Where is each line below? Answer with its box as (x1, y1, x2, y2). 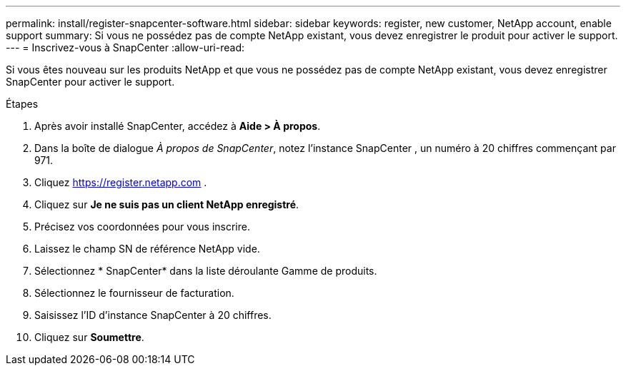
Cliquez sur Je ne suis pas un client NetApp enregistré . (34, 198, 299, 210)
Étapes (6, 98, 39, 110)
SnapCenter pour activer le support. (6, 76, 175, 88)
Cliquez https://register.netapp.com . (34, 176, 207, 188)
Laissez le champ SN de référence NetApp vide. (34, 243, 260, 255)
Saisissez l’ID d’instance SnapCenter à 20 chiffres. (34, 309, 272, 321)
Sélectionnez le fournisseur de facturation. (34, 287, 234, 299)
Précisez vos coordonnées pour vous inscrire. (34, 220, 250, 233)
